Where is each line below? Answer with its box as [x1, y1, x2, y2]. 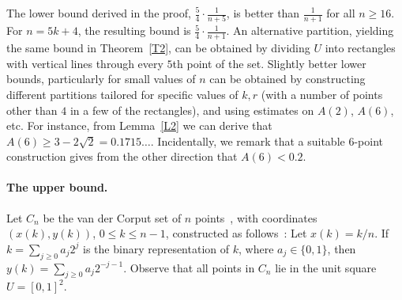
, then [327, 240, 356, 256]
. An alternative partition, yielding [226, 22, 394, 39]
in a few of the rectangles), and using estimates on [70, 101, 314, 118]
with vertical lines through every [6, 55, 163, 71]
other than [6, 101, 58, 118]
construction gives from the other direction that [6, 148, 238, 165]
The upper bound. [6, 179, 108, 196]
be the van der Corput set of [43, 209, 182, 226]
